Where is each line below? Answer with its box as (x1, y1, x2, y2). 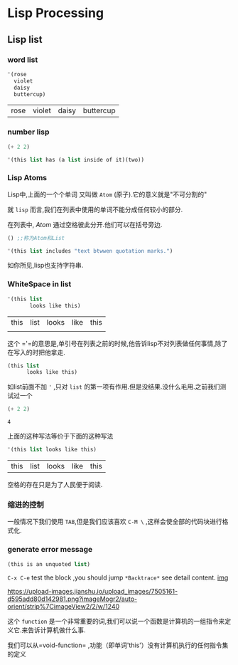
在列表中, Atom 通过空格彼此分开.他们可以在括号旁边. (7, 220, 163, 229)
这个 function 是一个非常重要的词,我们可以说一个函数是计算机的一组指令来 (7, 617, 225, 626)
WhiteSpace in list (7, 279, 72, 289)
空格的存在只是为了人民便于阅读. (7, 481, 103, 489)
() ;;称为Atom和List (7, 234, 65, 241)
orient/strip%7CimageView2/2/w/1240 (7, 602, 120, 611)
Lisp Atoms (7, 173, 48, 183)
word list (7, 55, 38, 65)
